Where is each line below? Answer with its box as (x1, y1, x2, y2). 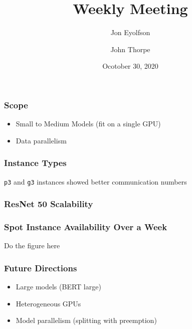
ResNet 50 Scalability (4, 198, 93, 210)
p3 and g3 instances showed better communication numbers (4, 176, 187, 187)
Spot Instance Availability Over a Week (4, 221, 167, 233)
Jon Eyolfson (110, 27, 150, 38)
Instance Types (4, 156, 67, 169)
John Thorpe (110, 44, 150, 54)
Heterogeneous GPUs (16, 298, 81, 308)
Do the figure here (4, 240, 60, 251)
